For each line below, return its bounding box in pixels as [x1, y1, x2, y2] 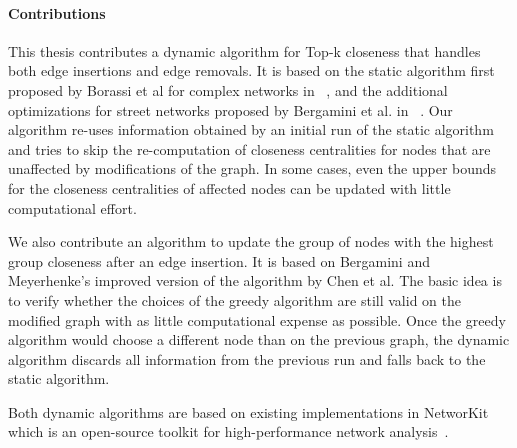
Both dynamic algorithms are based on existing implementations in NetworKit [8, 401, 489, 422]
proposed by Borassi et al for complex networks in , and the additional [8, 79, 448, 100]
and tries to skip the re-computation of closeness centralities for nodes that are [8, 138, 491, 159]
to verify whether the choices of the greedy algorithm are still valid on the [8, 289, 461, 310]
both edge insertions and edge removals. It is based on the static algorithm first [8, 60, 495, 81]
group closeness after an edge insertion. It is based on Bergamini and [8, 250, 430, 271]
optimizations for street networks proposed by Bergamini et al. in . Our [8, 99, 453, 120]
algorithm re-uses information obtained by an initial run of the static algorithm [8, 119, 494, 140]
